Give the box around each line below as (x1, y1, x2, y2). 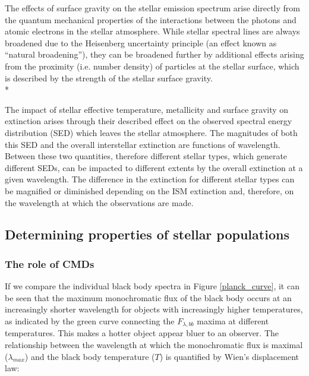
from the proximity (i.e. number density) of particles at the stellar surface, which (5, 59, 299, 72)
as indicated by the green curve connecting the (5, 314, 175, 327)
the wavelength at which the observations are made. (5, 196, 194, 208)
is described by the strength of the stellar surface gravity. (5, 71, 213, 84)
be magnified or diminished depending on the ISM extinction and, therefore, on (5, 184, 294, 197)
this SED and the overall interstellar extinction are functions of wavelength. (5, 138, 280, 150)
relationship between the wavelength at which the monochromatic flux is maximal (5, 338, 303, 350)
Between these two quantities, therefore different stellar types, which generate (5, 150, 288, 162)
